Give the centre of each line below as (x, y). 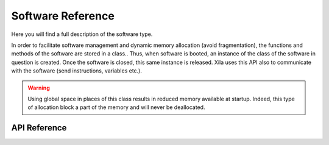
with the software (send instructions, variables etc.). (77, 71)
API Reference (39, 128)
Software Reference (63, 16)
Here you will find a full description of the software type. (82, 34)
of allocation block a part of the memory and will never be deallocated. (116, 107)
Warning (39, 88)
